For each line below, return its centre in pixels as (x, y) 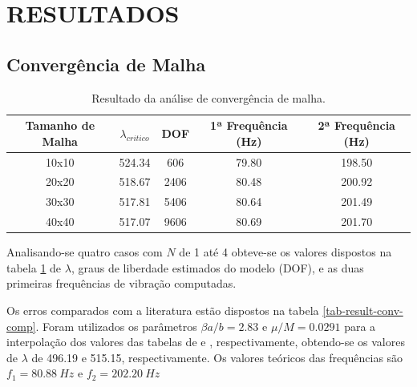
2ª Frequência (356, 125)
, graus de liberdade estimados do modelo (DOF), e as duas (217, 267)
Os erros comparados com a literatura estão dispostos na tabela (163, 310)
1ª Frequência (249, 125)
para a (360, 326)
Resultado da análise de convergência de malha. (208, 97)
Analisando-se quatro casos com (85, 252)
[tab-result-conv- (363, 310)
